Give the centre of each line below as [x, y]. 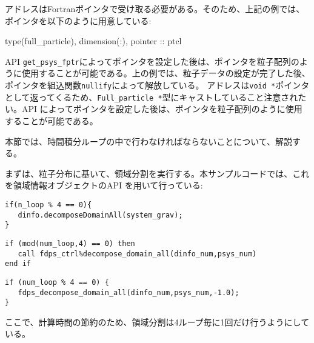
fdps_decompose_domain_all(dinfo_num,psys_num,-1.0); [129, 292]
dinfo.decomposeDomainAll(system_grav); [100, 215]
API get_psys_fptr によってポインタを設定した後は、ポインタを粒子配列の [152, 61]
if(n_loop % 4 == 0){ [48, 205]
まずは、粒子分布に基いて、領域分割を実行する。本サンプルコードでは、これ [157, 173]
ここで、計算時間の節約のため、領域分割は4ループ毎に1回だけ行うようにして [157, 321]
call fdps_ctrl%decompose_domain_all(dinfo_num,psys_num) [137, 254]
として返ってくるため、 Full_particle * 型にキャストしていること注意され [152, 97]
